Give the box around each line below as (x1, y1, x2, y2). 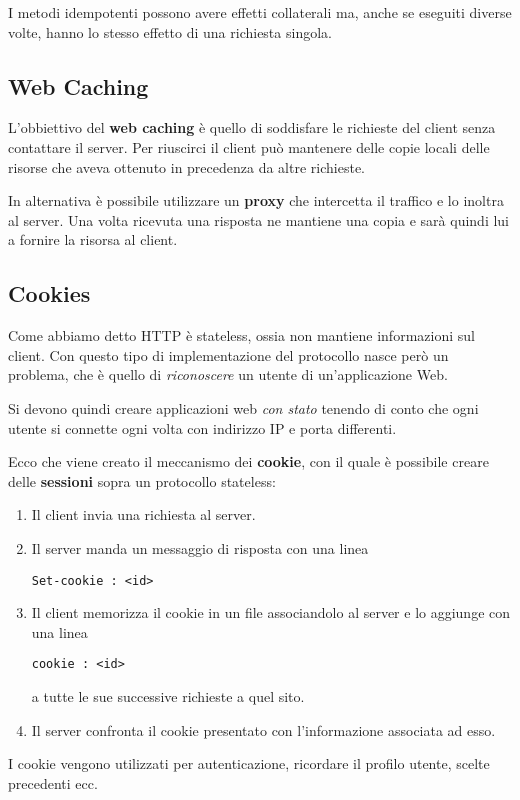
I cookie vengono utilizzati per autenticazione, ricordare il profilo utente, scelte (8, 753, 490, 774)
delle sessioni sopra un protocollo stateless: (8, 470, 276, 491)
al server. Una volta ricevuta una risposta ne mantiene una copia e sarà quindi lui (8, 209, 510, 230)
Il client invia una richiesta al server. (31, 504, 256, 525)
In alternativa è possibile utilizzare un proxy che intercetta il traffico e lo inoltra (8, 190, 504, 211)
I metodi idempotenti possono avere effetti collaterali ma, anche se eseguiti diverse (8, 2, 512, 22)
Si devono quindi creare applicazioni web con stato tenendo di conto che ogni (8, 397, 479, 418)
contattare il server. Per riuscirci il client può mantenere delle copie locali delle (8, 136, 490, 157)
